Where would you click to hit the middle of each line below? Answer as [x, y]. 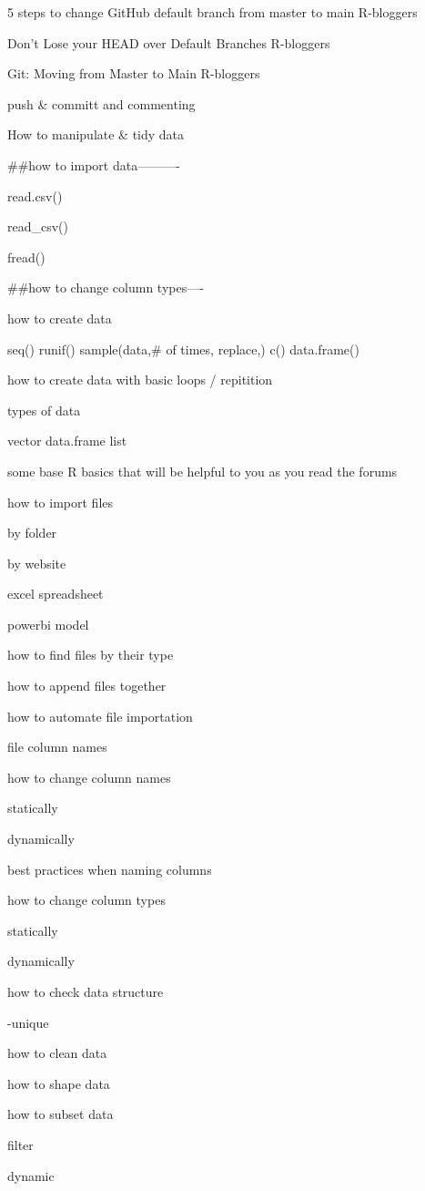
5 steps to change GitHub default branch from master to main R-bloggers [212, 12]
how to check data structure [86, 991]
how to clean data [57, 1053]
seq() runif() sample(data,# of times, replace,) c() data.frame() [183, 349]
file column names [57, 747]
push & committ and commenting [101, 103]
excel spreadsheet [56, 594]
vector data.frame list [67, 441]
